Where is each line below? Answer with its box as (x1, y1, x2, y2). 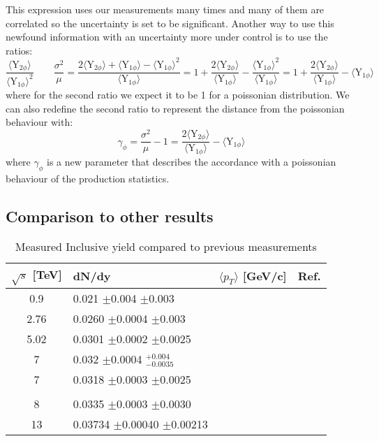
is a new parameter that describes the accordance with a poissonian (47, 154, 336, 168)
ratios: (6, 43, 33, 57)
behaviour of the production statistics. (6, 171, 170, 185)
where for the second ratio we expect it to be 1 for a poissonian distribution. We (6, 87, 350, 102)
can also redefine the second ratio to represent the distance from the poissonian (6, 101, 345, 115)
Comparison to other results (6, 205, 214, 226)
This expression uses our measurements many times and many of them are (6, 2, 325, 16)
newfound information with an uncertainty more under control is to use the (6, 29, 328, 44)
